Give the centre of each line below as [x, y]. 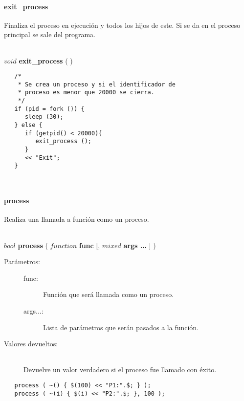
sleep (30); [44, 117]
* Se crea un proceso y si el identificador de [97, 84]
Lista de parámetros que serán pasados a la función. [121, 327]
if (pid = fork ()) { [49, 109]
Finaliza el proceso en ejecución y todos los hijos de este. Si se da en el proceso [122, 25]
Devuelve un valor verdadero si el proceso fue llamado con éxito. [120, 369]
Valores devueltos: [31, 344]
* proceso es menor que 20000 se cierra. [86, 93]
